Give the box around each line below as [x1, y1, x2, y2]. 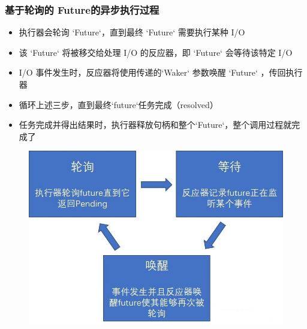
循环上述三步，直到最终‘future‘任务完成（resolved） [19, 98, 218, 110]
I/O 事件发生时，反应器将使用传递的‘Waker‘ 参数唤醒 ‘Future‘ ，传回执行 [19, 66, 303, 79]
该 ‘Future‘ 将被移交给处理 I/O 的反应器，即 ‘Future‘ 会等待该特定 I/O [19, 46, 293, 58]
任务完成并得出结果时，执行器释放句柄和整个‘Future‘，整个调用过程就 [19, 118, 292, 131]
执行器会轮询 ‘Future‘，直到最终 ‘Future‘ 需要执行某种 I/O [19, 26, 245, 38]
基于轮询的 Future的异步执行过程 [5, 2, 159, 17]
